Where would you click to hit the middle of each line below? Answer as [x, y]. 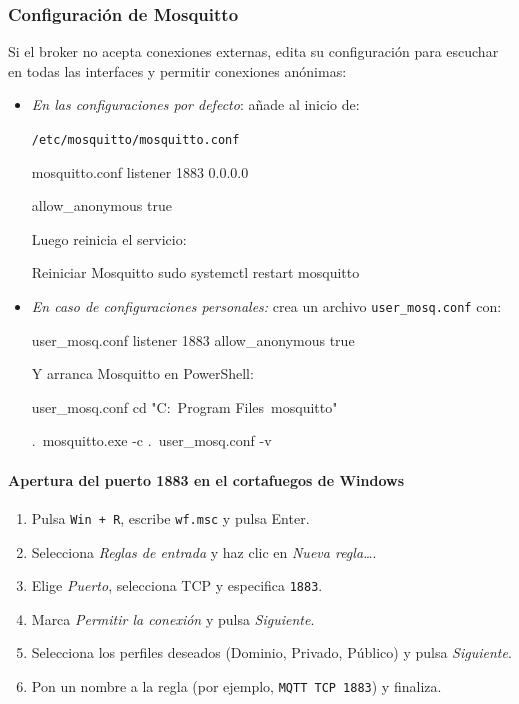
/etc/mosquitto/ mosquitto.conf [135, 140]
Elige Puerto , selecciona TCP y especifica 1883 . [177, 585]
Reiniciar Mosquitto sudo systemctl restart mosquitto [195, 272]
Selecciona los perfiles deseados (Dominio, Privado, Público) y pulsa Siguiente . [271, 652]
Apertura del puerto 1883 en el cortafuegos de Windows [206, 479]
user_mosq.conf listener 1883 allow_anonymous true [193, 339]
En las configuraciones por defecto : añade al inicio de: [195, 104]
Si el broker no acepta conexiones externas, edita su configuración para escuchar [253, 51]
